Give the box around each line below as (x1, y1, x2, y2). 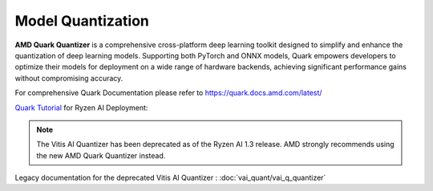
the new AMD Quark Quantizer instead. (36, 150, 166, 160)
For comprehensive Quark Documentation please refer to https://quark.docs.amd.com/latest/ (14, 88, 322, 97)
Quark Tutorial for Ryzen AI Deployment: (14, 102, 148, 112)
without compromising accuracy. (14, 73, 123, 83)
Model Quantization (14, 12, 150, 30)
